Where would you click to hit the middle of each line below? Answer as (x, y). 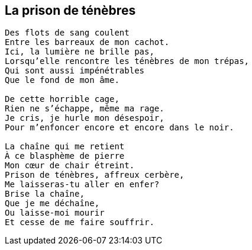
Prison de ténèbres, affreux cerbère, (95, 175)
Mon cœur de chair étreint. (70, 166)
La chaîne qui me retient (65, 147)
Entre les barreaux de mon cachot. (87, 42)
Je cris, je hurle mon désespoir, (85, 118)
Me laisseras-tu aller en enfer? (82, 185)
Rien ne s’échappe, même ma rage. (85, 109)
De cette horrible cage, (62, 99)
